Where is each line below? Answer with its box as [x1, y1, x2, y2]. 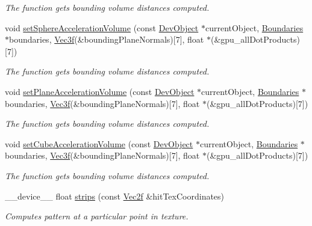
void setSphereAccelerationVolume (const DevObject [5, 21, 199, 34]
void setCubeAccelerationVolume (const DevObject [5, 137, 193, 150]
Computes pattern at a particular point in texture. [5, 210, 189, 222]
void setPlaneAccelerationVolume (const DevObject [5, 85, 195, 97]
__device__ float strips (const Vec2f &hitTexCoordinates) [5, 189, 225, 202]
